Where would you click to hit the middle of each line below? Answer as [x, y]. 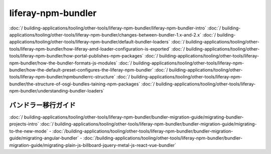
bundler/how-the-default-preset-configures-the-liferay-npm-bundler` [81, 69]
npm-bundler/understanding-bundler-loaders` [57, 91]
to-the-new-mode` [29, 131]
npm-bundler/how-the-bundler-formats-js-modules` [63, 63]
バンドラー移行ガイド [43, 105]
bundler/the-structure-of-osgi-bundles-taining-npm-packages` [75, 84]
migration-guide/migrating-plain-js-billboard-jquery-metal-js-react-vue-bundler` [93, 145]
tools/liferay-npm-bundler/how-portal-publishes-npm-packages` [77, 56]
